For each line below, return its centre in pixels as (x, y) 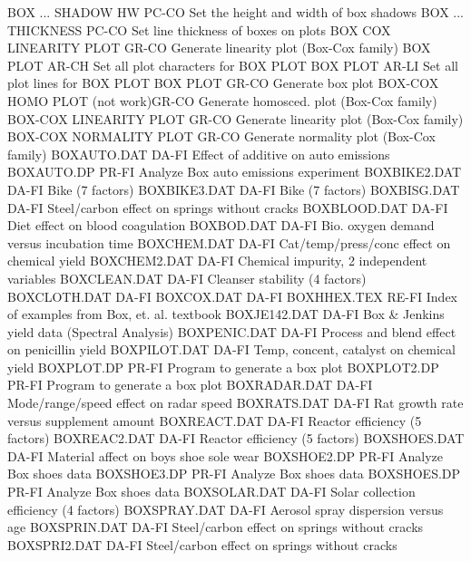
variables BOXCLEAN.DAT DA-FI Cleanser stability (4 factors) (187, 278)
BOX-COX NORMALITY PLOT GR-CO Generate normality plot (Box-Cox (221, 136)
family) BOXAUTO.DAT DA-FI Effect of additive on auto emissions (199, 154)
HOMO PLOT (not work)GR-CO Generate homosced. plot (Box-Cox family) (222, 100)
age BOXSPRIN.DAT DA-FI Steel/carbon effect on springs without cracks (216, 527)
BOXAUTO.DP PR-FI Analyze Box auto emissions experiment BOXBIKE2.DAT (235, 172)
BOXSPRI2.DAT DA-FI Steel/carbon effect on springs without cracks (202, 544)
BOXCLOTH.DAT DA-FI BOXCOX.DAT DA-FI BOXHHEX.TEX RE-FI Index (232, 296)
